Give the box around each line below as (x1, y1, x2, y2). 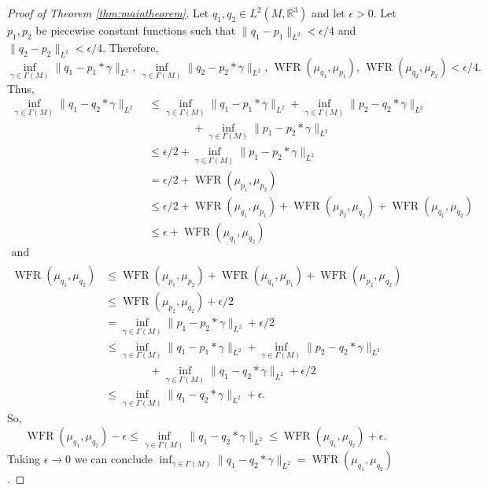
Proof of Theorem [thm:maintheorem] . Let (7, 5, 209, 20)
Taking (7, 451, 41, 467)
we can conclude (74, 451, 153, 467)
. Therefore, (102, 39, 159, 55)
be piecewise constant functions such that (35, 22, 236, 38)
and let (312, 5, 345, 20)
